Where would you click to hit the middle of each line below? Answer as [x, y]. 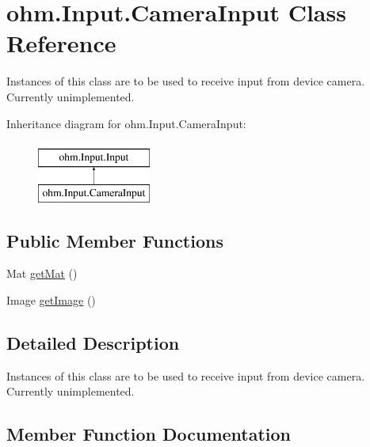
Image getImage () [51, 300]
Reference [61, 43]
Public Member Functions [115, 240]
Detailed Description [93, 343]
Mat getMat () [42, 273]
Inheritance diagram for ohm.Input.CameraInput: [126, 123]
